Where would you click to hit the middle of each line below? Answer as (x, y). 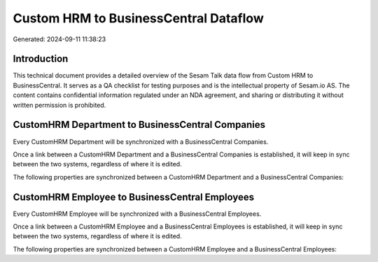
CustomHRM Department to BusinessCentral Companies (139, 125)
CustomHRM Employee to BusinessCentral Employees (134, 197)
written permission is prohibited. (59, 105)
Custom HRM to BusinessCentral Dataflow (138, 18)
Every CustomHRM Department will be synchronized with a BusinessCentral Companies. (141, 141)
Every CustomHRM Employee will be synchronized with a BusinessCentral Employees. (137, 214)
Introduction (41, 59)
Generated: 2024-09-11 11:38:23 (59, 39)
